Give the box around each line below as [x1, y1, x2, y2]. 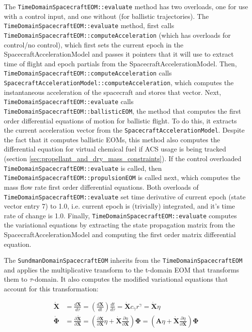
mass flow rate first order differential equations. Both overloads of [4, 181, 199, 192]
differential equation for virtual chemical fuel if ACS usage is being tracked [4, 144, 226, 154]
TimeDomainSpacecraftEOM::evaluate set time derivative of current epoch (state [4, 191, 246, 201]
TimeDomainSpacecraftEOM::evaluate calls [4, 96, 134, 106]
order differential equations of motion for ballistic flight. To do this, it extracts [4, 115, 237, 125]
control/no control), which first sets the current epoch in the [4, 39, 184, 49]
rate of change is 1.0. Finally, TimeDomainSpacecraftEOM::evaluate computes [4, 210, 237, 220]
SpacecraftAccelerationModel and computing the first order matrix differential [4, 229, 236, 239]
